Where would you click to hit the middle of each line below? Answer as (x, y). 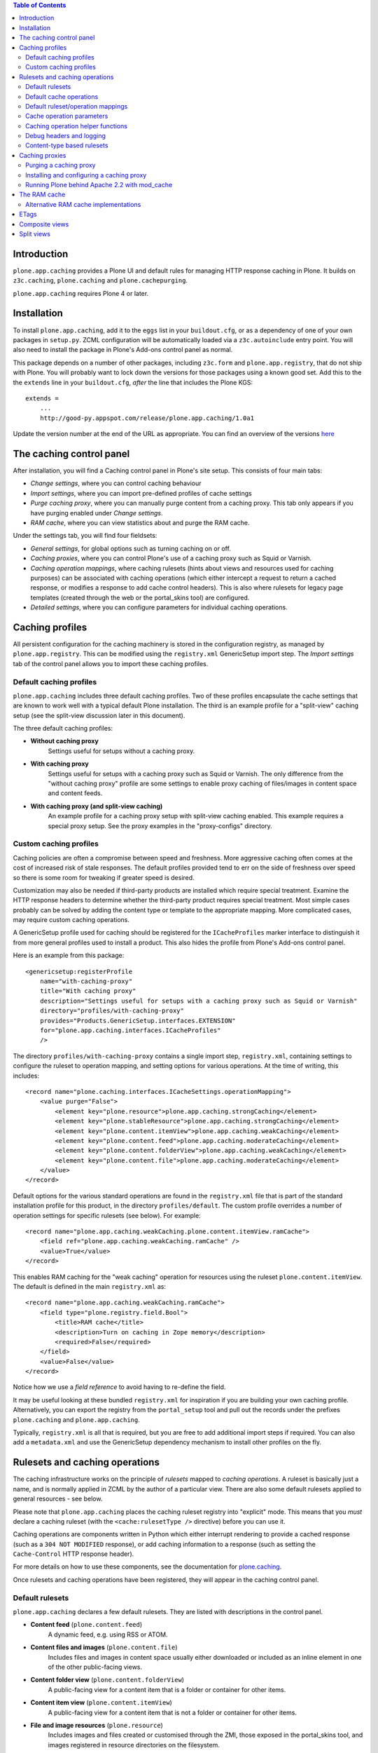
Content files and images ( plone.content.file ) (104, 1647)
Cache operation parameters (67, 116)
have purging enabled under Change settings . (97, 513)
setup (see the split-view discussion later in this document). (99, 715)
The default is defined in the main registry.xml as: (90, 1286)
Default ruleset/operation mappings (77, 106)
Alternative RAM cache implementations (83, 204)
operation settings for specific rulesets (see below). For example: (107, 1215)
